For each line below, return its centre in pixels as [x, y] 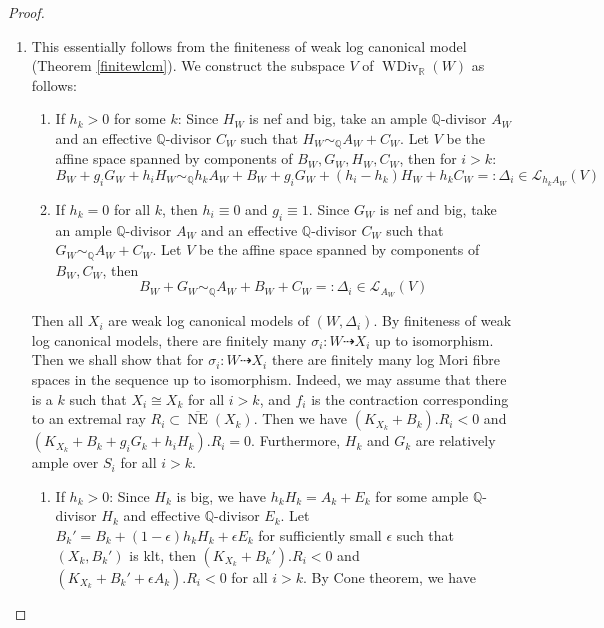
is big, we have [221, 495]
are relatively [455, 440]
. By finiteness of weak [442, 320]
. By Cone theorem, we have [389, 576]
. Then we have [300, 418]
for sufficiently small [320, 534]
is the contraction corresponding [410, 398]
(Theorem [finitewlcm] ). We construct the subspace [188, 65]
